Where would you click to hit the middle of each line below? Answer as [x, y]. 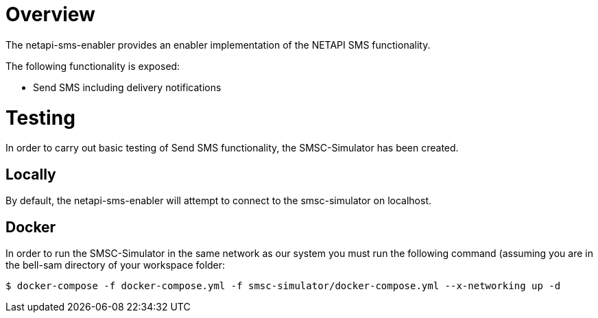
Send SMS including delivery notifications [127, 87]
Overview [50, 14]
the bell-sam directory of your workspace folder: [116, 265]
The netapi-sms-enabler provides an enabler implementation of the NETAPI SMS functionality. [218, 45]
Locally [31, 174]
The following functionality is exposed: [93, 66]
